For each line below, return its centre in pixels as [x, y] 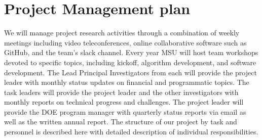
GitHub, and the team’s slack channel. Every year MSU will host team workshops [131, 52]
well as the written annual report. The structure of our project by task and [121, 122]
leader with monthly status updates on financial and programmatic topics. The [127, 82]
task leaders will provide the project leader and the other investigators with [121, 92]
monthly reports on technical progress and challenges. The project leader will [124, 102]
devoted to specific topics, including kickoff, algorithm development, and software [130, 62]
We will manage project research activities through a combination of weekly [122, 33]
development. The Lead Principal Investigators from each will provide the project [130, 72]
